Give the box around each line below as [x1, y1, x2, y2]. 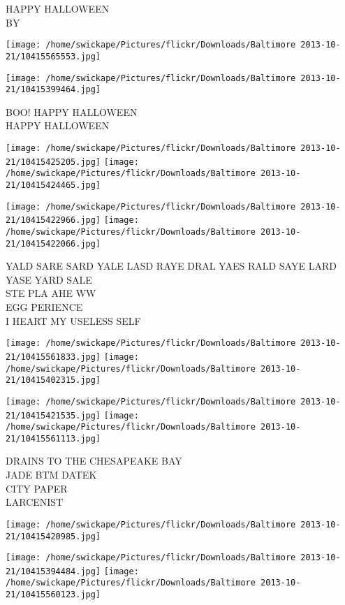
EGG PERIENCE [6, 300, 83, 314]
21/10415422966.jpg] [6, 215, 101, 226]
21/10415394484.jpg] [6, 566, 101, 576]
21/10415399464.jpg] [6, 85, 101, 95]
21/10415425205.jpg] [6, 156, 101, 167]
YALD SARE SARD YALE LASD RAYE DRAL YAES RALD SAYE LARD [6, 258, 337, 273]
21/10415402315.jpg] [6, 375, 101, 386]
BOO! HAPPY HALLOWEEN [6, 104, 138, 119]
